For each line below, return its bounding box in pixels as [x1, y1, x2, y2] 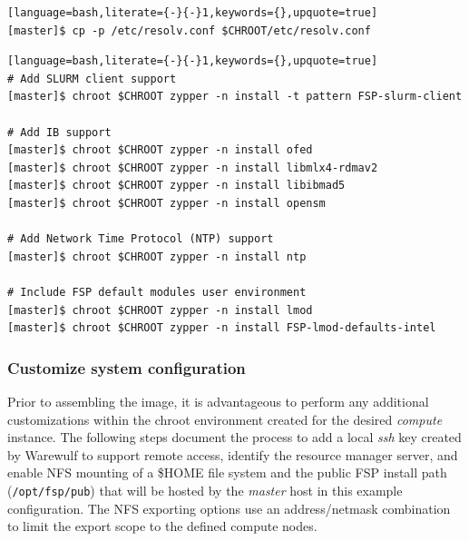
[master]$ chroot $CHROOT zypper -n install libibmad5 [7, 179, 346, 192]
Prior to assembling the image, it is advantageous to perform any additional [7, 391, 429, 410]
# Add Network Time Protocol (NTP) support [7, 232, 274, 246]
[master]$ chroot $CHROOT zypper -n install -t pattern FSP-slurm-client [7, 90, 463, 103]
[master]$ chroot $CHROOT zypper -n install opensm [7, 196, 326, 210]
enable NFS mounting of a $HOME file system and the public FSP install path [7, 463, 447, 482]
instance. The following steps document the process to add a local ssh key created [7, 428, 462, 447]
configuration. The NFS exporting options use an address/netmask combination [7, 498, 451, 517]
